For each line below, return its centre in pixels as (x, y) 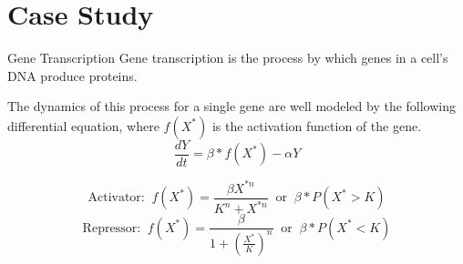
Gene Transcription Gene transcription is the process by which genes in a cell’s (228, 58)
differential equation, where (83, 125)
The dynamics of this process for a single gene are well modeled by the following (232, 106)
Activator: (116, 198)
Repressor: (112, 228)
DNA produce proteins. (72, 75)
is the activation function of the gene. (317, 125)
